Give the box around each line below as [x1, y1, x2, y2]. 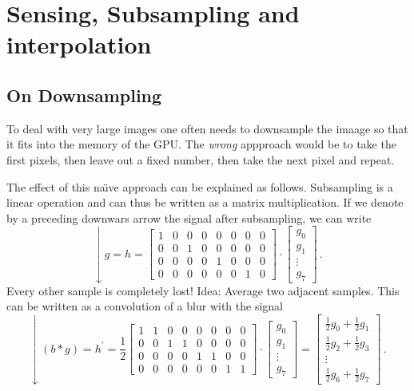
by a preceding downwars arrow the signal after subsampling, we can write [6, 209, 372, 226]
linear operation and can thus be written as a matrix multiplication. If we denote [6, 194, 404, 211]
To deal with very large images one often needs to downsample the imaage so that [6, 120, 408, 136]
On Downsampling [6, 82, 162, 107]
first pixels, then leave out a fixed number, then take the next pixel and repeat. [6, 151, 395, 168]
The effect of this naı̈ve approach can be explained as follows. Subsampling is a [6, 178, 393, 195]
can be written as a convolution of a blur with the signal [6, 298, 283, 314]
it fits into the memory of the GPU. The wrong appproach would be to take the [6, 136, 396, 152]
